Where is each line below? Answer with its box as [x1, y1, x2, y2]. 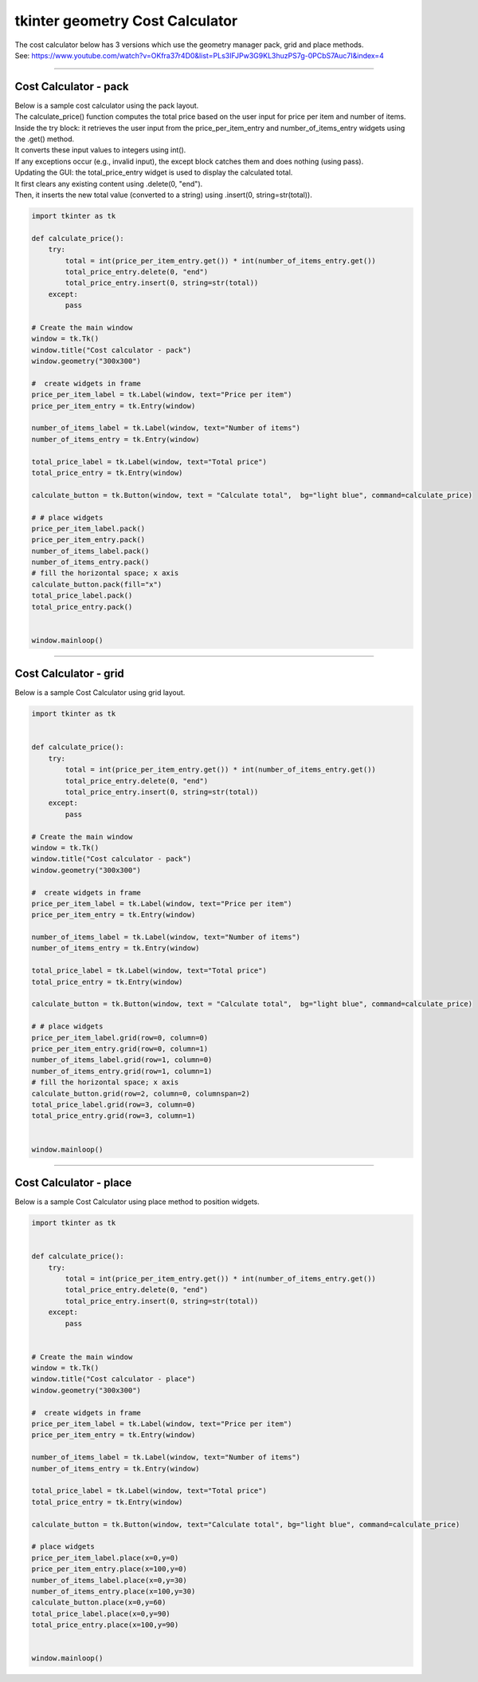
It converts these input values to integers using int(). [14, 145, 186, 155]
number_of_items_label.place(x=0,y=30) [31, 1576, 187, 1585]
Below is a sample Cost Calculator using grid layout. [14, 688, 186, 697]
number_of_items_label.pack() [31, 547, 150, 555]
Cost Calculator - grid [14, 667, 125, 681]
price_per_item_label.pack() [31, 523, 146, 533]
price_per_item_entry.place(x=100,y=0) [31, 1565, 187, 1573]
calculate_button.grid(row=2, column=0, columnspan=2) [31, 1089, 250, 1098]
